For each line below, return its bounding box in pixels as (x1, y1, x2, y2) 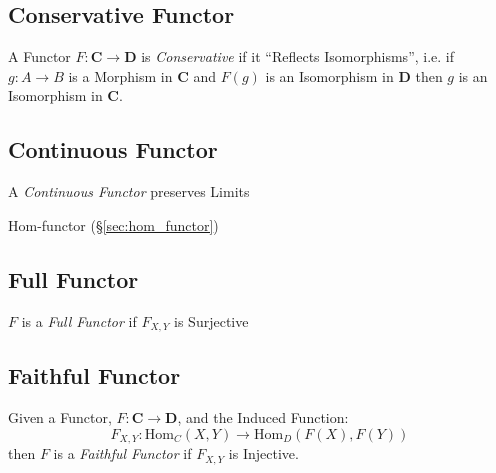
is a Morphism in (68, 65, 173, 86)
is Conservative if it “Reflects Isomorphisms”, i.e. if (141, 46, 455, 67)
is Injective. (228, 443, 299, 464)
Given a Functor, (8, 407, 112, 428)
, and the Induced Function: (177, 407, 349, 428)
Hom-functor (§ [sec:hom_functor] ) (8, 214, 219, 235)
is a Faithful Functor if (53, 443, 192, 464)
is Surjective (174, 310, 249, 331)
